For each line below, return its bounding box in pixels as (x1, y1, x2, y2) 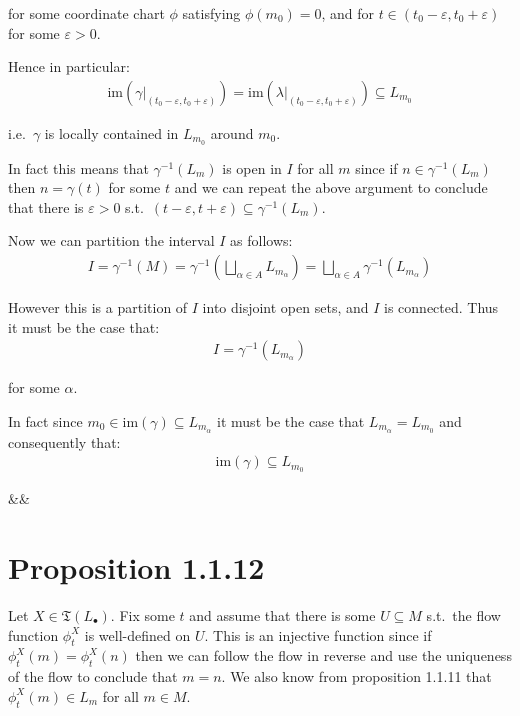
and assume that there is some (189, 604, 376, 625)
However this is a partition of (8, 297, 188, 318)
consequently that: (8, 431, 121, 452)
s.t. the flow (426, 604, 501, 625)
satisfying (182, 3, 241, 23)
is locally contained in (44, 122, 179, 143)
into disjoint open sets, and (202, 297, 369, 318)
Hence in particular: (8, 56, 130, 77)
